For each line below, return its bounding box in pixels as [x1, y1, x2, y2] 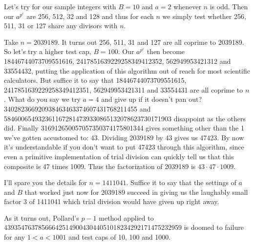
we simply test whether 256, [162, 11, 246, 21]
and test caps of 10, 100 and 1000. [68, 232, 171, 242]
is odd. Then [210, 1, 248, 11]
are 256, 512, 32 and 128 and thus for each [26, 11, 154, 21]
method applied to [99, 212, 154, 223]
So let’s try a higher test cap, [4, 46, 91, 57]
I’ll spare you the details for [4, 177, 87, 188]
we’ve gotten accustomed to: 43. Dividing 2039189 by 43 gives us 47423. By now [4, 132, 244, 142]
